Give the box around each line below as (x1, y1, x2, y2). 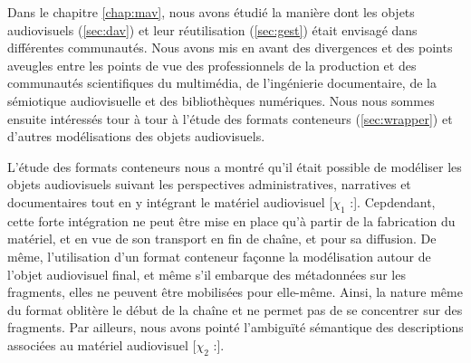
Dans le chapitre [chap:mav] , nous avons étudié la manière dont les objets (7, 3, 415, 21)
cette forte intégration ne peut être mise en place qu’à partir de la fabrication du (7, 211, 456, 230)
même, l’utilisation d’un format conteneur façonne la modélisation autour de (7, 246, 431, 265)
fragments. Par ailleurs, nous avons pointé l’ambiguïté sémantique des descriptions (7, 318, 464, 337)
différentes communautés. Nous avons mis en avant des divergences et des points (7, 38, 453, 57)
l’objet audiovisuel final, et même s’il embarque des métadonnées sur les (7, 264, 406, 283)
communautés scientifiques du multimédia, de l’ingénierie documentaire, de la (7, 73, 437, 92)
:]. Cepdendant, (350, 192, 436, 211)
